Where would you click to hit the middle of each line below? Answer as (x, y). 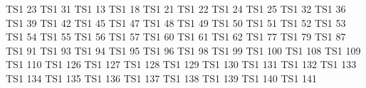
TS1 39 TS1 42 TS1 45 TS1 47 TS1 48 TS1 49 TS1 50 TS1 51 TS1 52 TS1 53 (176, 22)
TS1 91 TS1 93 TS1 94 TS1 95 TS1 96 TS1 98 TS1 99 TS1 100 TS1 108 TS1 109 (183, 50)
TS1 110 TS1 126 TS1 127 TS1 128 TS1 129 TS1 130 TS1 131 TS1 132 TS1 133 (181, 64)
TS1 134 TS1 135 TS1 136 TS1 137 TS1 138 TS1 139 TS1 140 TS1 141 (162, 78)
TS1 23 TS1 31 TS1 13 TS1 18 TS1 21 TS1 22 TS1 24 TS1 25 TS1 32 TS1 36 (176, 9)
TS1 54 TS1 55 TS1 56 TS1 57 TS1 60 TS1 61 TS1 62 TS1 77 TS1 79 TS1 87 (176, 37)
